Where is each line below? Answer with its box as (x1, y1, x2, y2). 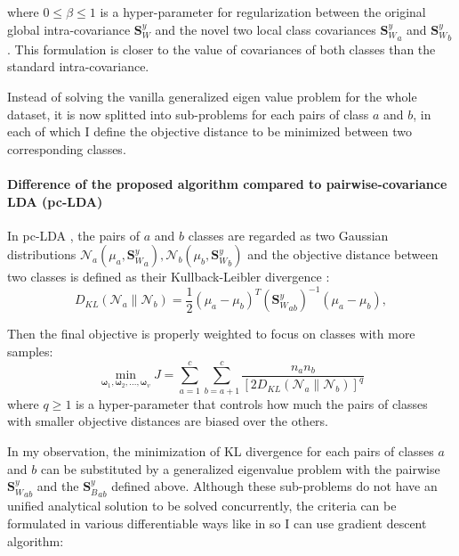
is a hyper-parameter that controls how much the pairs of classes (76, 394, 428, 413)
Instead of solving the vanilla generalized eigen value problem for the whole (7, 87, 417, 105)
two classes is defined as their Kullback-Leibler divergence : (7, 267, 330, 286)
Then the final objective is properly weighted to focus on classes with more (7, 324, 415, 343)
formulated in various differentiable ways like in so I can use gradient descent (7, 513, 427, 532)
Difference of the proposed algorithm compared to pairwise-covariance (7, 174, 447, 192)
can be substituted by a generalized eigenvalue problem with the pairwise (40, 459, 440, 478)
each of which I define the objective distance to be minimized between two (7, 122, 413, 141)
